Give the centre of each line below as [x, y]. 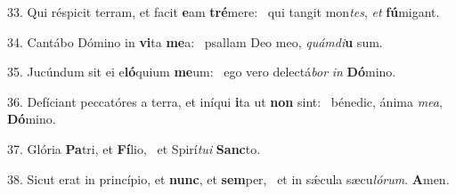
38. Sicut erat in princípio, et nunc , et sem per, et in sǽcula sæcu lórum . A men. [228, 178]
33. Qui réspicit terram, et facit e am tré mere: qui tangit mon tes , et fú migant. [224, 12]
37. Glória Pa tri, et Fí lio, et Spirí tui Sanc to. [134, 148]
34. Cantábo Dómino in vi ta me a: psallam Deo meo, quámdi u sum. [195, 41]
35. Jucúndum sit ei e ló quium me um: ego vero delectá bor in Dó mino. [202, 72]
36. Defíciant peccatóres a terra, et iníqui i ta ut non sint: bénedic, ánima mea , [225, 101]
